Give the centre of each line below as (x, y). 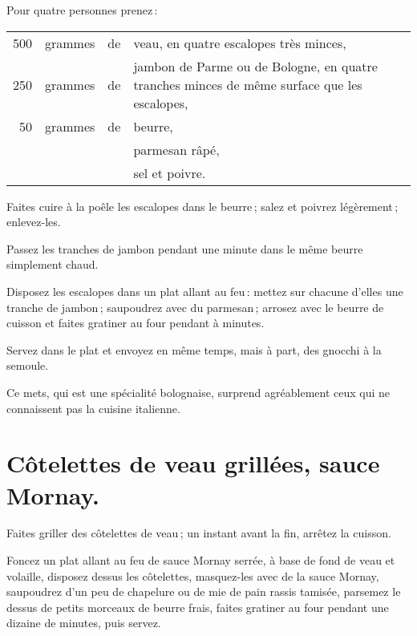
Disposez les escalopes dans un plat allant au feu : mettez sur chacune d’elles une (205, 291)
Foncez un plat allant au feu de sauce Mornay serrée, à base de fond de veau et (201, 560)
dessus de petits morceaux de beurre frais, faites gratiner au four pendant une (198, 607)
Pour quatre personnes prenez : (82, 10)
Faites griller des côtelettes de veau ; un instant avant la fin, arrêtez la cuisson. (199, 533)
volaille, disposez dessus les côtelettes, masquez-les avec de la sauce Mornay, (193, 575)
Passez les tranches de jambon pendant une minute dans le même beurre (185, 248)
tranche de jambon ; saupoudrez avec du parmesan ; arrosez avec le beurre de (195, 307)
